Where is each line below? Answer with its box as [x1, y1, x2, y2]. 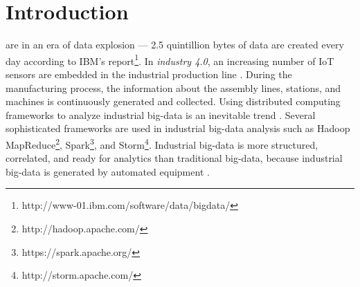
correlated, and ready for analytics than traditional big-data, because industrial [6, 151, 343, 165]
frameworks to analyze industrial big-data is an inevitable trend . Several [6, 107, 316, 122]
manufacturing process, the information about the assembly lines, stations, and [6, 80, 341, 95]
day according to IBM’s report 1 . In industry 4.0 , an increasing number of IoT [6, 51, 334, 68]
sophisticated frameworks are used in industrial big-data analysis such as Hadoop [6, 121, 350, 136]
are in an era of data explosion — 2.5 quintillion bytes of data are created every [6, 37, 344, 52]
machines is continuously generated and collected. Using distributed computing [6, 94, 341, 109]
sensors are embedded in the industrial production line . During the [6, 66, 292, 81]
